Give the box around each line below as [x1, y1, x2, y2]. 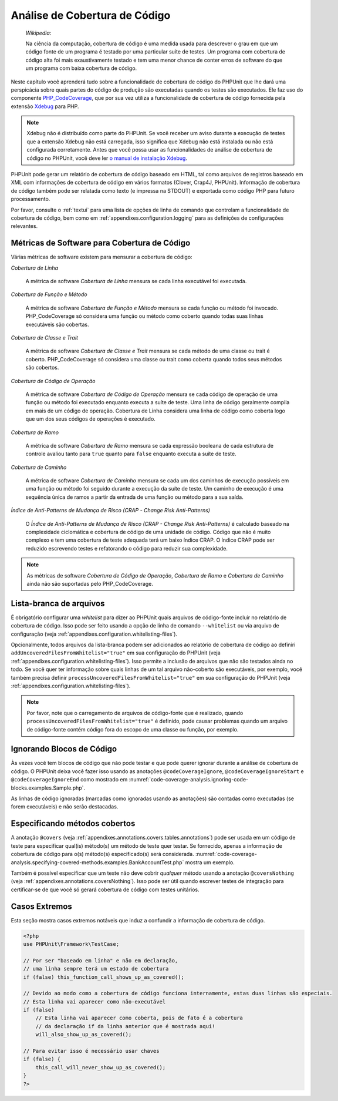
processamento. [11, 196, 50, 203]
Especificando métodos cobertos [11, 818, 136, 828]
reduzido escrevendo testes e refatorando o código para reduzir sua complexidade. [25, 545, 228, 552]
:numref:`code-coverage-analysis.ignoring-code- [129, 776, 249, 783]
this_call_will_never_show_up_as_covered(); [35, 1064, 166, 1070]
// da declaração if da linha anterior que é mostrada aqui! [35, 1023, 215, 1029]
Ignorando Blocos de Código [11, 744, 117, 754]
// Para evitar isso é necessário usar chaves [23, 1048, 160, 1055]
